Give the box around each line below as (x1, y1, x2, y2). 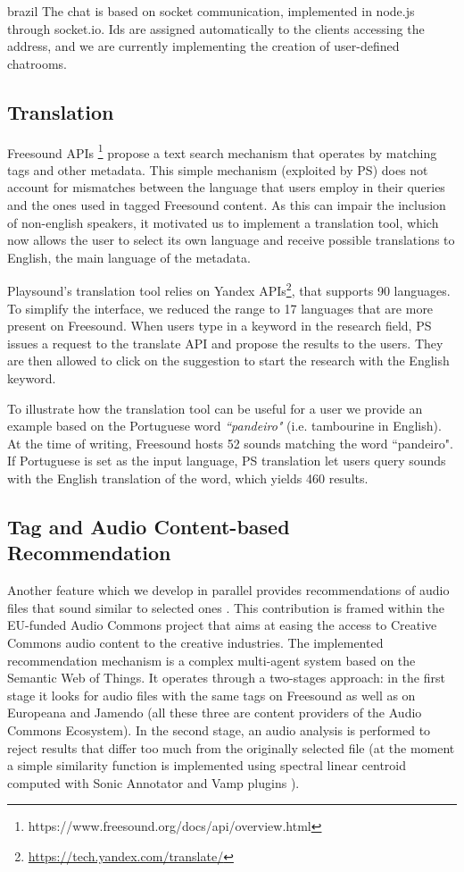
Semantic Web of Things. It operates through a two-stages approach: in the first (7, 668, 445, 687)
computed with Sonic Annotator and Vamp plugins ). (7, 773, 300, 792)
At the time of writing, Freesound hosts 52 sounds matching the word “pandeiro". (7, 433, 453, 452)
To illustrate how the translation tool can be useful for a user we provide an (7, 398, 423, 417)
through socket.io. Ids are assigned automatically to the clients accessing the (7, 19, 425, 38)
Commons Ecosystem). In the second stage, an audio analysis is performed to (7, 720, 431, 739)
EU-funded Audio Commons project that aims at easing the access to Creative (7, 616, 437, 634)
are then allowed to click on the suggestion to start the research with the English (7, 351, 450, 370)
